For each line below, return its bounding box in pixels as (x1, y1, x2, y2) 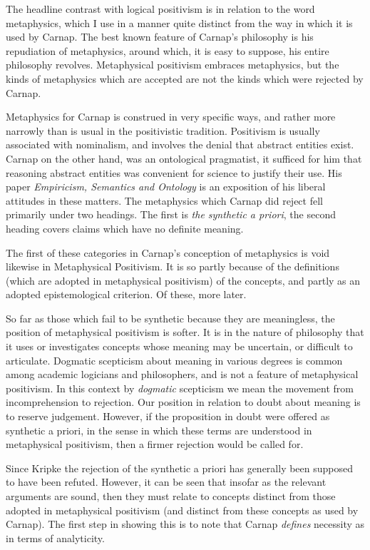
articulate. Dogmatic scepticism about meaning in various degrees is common (6, 352, 343, 367)
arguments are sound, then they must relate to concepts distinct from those (6, 489, 336, 503)
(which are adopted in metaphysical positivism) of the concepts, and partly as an (6, 273, 361, 287)
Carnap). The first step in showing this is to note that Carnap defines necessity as (6, 516, 365, 531)
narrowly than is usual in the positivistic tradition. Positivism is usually (6, 123, 320, 138)
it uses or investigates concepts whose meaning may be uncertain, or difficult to (6, 339, 353, 354)
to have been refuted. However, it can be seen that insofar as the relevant (6, 474, 327, 489)
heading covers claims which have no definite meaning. (6, 220, 244, 235)
